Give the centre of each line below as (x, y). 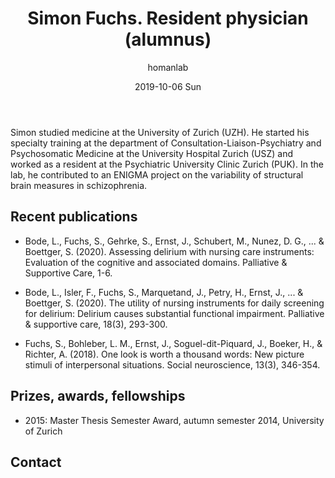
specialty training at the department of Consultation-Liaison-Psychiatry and (166, 143)
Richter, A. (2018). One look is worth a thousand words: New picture (164, 354)
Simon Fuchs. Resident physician (168, 18)
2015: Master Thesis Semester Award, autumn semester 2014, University (174, 420)
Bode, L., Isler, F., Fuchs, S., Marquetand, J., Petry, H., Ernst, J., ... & (164, 292)
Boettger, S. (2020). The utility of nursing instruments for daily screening (174, 303)
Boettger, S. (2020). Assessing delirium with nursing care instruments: (169, 251)
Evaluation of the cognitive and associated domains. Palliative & (156, 262)
